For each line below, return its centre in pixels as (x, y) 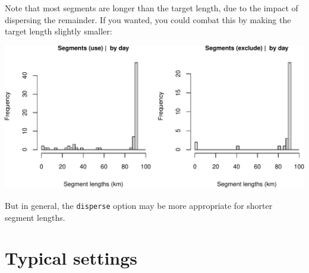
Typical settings (71, 258)
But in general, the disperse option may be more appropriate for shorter (139, 206)
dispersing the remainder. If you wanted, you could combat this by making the (148, 19)
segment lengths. (35, 217)
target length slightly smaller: (59, 31)
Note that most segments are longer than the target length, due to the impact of (152, 8)
